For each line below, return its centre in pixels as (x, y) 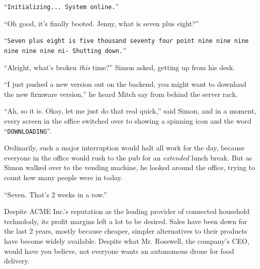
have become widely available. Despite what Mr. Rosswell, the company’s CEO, (127, 240)
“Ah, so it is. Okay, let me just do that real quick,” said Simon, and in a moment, (130, 111)
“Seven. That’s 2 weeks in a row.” (56, 194)
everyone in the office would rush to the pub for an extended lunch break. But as (128, 157)
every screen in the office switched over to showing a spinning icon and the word (128, 120)
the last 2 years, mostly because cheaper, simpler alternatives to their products (126, 231)
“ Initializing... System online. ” (61, 6)
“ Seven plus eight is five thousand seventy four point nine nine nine (126, 40)
